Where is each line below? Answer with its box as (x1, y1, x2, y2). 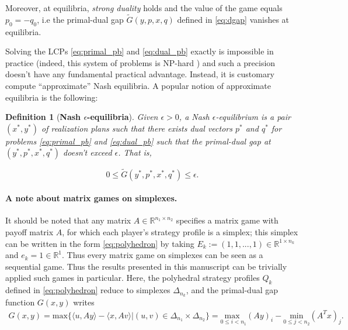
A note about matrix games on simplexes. (5, 192, 178, 204)
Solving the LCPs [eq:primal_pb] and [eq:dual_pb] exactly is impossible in (5, 45, 274, 57)
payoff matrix (5, 225, 54, 238)
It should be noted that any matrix (5, 214, 131, 226)
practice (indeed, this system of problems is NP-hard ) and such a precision (5, 56, 276, 68)
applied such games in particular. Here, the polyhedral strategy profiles (5, 271, 260, 284)
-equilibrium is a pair (215, 111, 291, 123)
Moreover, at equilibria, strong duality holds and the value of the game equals (5, 2, 283, 13)
